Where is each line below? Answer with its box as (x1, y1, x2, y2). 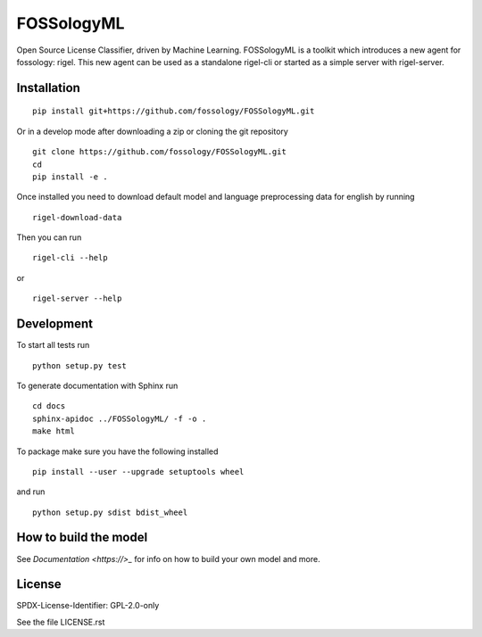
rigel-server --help (32, 294, 122, 303)
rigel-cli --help (32, 252, 108, 263)
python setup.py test (32, 360, 127, 370)
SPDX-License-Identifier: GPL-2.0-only (16, 600, 160, 611)
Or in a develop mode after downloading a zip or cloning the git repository (16, 126, 289, 136)
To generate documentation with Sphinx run (16, 380, 179, 391)
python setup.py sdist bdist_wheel (32, 507, 188, 517)
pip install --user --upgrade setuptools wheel (32, 467, 245, 476)
